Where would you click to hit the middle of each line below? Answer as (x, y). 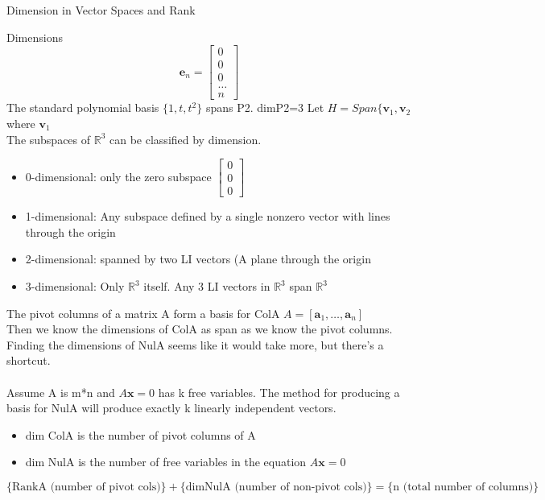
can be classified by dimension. (186, 139)
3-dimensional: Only (75, 286)
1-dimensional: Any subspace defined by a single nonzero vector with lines (208, 216)
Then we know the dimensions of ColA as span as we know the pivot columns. (200, 329)
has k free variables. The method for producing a (279, 392)
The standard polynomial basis (83, 107)
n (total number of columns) (463, 487)
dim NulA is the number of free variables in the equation (166, 462)
